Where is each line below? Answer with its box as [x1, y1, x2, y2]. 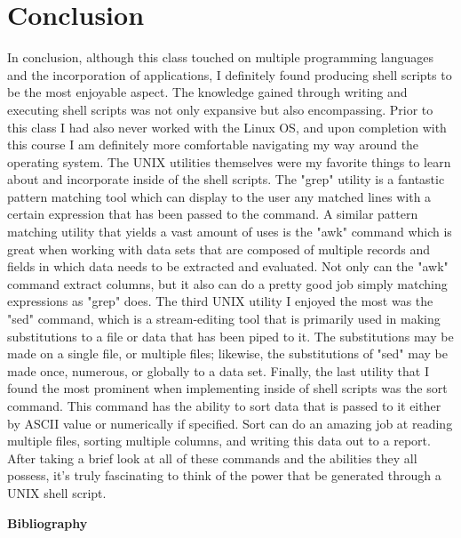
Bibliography [7, 513, 88, 532]
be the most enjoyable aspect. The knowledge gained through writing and [7, 83, 408, 101]
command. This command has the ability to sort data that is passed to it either [7, 397, 441, 414]
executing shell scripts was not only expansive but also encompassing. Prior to [7, 100, 433, 118]
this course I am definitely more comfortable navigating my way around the [7, 135, 419, 154]
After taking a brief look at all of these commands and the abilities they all [7, 448, 417, 467]
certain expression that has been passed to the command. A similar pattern [7, 205, 418, 223]
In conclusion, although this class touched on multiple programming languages [7, 48, 433, 67]
